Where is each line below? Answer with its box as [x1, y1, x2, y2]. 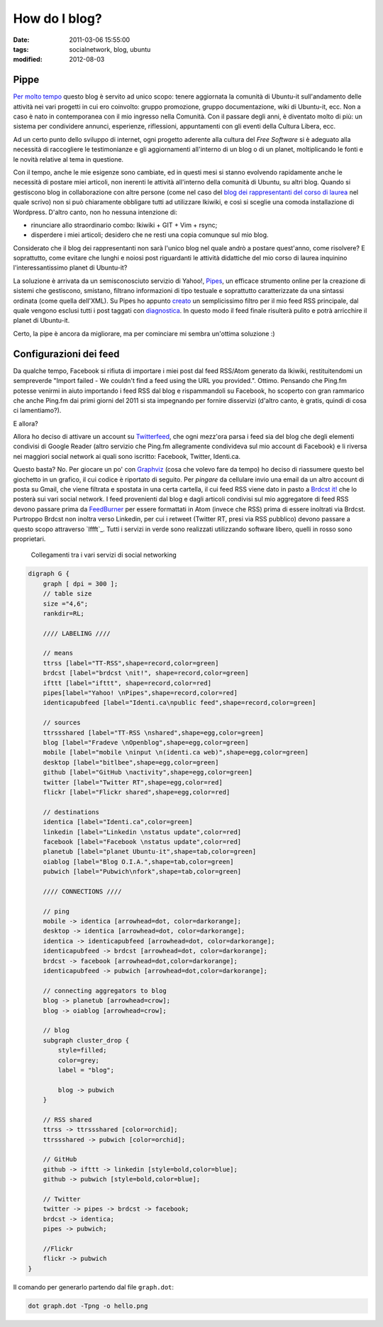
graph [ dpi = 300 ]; [43, 579, 118, 588]
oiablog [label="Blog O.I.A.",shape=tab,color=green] [43, 857, 234, 865]
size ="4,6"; [43, 599, 89, 608]
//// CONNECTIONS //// [43, 887, 122, 895]
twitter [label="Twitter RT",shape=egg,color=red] [43, 778, 223, 787]
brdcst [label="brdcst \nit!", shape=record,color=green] [43, 669, 249, 677]
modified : [13, 55, 43, 64]
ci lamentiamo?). [13, 406, 62, 415]
